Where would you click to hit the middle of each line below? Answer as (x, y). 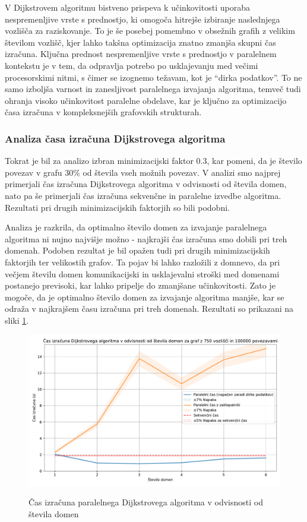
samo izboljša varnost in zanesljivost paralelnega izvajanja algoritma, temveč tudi (153, 89)
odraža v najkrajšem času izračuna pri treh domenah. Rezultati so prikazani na (149, 309)
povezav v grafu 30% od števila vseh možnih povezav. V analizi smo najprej (143, 172)
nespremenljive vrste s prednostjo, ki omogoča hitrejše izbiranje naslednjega (143, 19)
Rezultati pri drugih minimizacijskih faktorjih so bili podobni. (117, 207)
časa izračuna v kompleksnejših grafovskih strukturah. (103, 112)
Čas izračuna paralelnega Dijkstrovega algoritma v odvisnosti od (146, 502)
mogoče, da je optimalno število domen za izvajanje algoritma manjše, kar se (145, 297)
